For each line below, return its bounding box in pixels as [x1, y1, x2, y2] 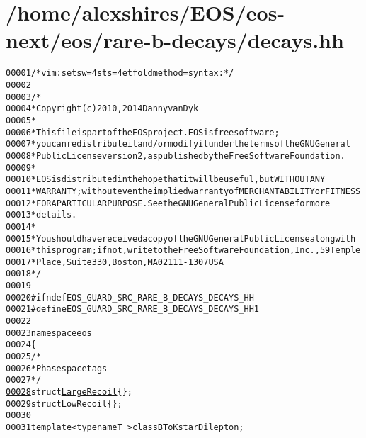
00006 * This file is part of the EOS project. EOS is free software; [6, 127, 280, 137]
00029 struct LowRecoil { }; [6, 398, 122, 409]
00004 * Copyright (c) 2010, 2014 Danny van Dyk [6, 103, 199, 114]
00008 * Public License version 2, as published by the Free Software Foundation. [6, 150, 345, 161]
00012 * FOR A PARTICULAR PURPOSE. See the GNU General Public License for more [6, 198, 331, 208]
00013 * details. [6, 210, 77, 220]
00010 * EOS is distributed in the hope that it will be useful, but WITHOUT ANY [6, 174, 326, 185]
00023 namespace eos [6, 327, 92, 338]
